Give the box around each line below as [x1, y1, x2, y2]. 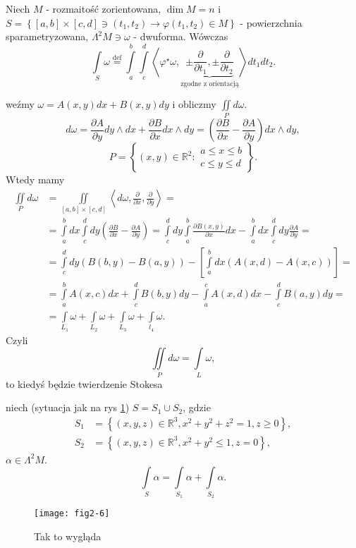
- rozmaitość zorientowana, [46, 1, 161, 16]
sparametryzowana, [6, 29, 89, 44]
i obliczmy [172, 97, 216, 111]
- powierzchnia [240, 15, 302, 30]
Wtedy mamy [6, 172, 65, 187]
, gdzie [183, 400, 211, 415]
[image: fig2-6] [34, 509, 110, 519]
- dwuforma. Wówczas [133, 29, 228, 44]
